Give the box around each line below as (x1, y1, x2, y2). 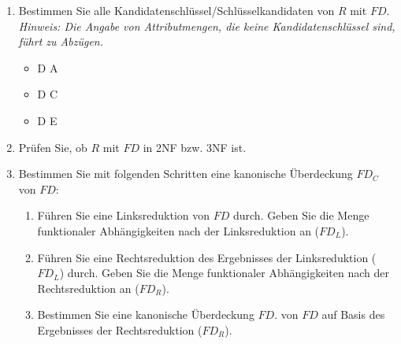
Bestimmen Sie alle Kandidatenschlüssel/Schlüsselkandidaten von (18, 2, 335, 18)
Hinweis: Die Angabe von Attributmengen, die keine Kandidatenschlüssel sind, (18, 17, 395, 34)
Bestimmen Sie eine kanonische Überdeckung (37, 306, 254, 323)
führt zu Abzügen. (18, 33, 104, 50)
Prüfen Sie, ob (18, 139, 87, 155)
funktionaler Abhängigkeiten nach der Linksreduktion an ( (37, 222, 320, 239)
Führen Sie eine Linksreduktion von (37, 207, 210, 224)
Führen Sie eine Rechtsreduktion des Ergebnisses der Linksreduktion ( (37, 249, 377, 265)
